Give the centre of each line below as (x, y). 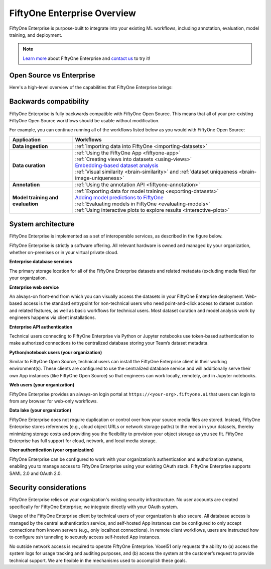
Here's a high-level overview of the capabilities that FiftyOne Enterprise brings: (91, 87)
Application (27, 139)
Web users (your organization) (42, 385)
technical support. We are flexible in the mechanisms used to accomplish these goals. (98, 560)
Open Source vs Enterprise (52, 75)
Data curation (29, 165)
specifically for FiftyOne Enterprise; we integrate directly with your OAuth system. (94, 507)
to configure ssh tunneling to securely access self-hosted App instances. (85, 537)
